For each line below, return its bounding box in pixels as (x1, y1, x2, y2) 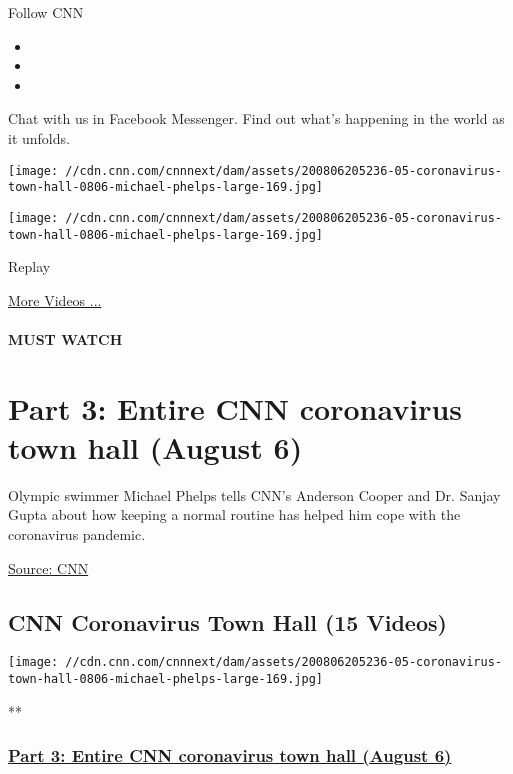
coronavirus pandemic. (8, 524, 146, 545)
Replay (8, 256, 51, 277)
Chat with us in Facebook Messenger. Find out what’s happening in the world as (8, 108, 505, 129)
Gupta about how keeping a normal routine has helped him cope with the (8, 504, 461, 525)
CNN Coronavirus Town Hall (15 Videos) (8, 606, 447, 637)
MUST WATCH (8, 328, 123, 349)
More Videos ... (8, 289, 102, 310)
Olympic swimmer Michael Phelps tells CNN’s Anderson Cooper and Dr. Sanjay (8, 484, 501, 505)
